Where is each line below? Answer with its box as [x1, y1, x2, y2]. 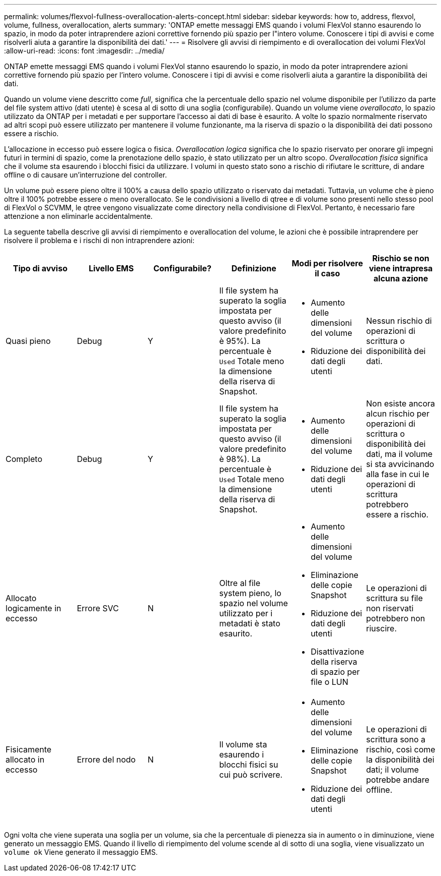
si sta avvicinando [366, 459, 434, 469]
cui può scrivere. [219, 770, 283, 780]
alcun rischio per [366, 408, 429, 419]
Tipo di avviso [13, 263, 67, 273]
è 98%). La [219, 454, 261, 464]
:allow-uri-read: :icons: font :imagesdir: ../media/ [4, 46, 165, 55]
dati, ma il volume [366, 449, 433, 459]
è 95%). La [219, 336, 261, 346]
